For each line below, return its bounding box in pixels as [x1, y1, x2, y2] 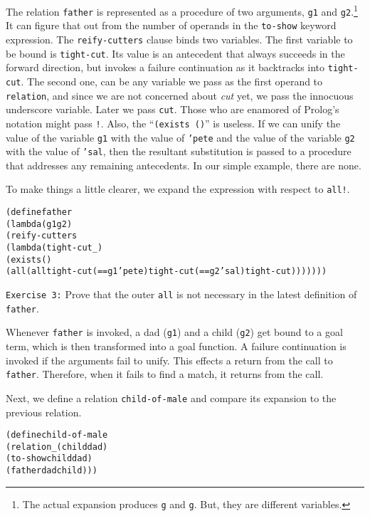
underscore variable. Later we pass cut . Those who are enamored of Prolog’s [6, 102, 339, 117]
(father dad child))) [6, 465, 97, 476]
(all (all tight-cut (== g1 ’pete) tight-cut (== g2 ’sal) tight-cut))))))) [6, 266, 327, 277]
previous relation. [6, 404, 82, 419]
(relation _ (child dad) [6, 441, 108, 452]
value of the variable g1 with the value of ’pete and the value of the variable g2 [6, 130, 355, 144]
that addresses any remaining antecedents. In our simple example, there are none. [6, 157, 361, 172]
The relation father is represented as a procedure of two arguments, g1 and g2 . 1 [6, 2, 358, 19]
